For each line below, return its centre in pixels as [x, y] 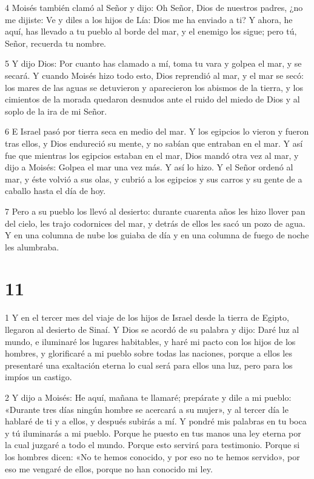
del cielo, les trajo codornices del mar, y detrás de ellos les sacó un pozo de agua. [155, 223]
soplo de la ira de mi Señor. [56, 111]
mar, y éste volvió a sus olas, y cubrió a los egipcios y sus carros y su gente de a [154, 179]
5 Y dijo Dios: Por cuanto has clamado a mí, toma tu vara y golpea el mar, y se [153, 63]
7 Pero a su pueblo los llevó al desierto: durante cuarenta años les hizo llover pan [155, 211]
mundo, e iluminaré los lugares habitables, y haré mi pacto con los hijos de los [150, 341]
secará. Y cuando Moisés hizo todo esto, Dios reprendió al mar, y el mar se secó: [154, 75]
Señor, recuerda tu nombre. [56, 43]
